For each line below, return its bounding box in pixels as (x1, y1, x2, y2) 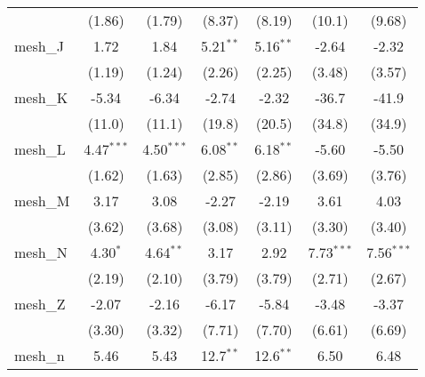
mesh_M (14, 190, 70, 211)
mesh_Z (14, 293, 66, 314)
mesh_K (14, 87, 68, 108)
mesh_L (14, 139, 66, 159)
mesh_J (14, 36, 64, 56)
